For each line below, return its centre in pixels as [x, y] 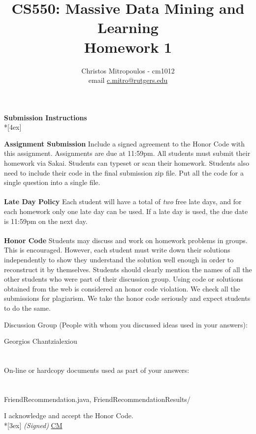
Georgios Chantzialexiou [41, 341]
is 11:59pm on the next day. [46, 221]
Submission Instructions [46, 117]
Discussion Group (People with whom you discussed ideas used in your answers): [126, 324]
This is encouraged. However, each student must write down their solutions [117, 250]
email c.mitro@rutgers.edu [128, 80]
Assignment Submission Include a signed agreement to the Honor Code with [125, 143]
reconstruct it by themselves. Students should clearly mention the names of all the [128, 269]
